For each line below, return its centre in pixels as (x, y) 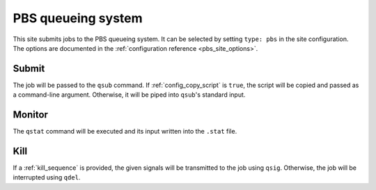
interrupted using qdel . (47, 177)
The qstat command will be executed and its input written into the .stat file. (125, 132)
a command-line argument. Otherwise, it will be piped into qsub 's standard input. (129, 95)
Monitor (31, 115)
